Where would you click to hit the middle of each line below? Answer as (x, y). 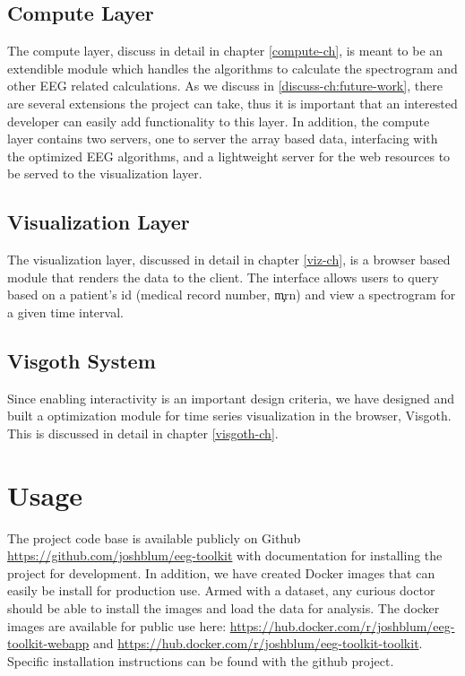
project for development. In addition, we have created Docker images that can (221, 572)
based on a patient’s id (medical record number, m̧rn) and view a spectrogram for (232, 295)
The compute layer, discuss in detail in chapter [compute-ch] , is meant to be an (225, 51)
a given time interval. (65, 312)
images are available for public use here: (117, 625)
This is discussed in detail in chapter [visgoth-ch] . (143, 433)
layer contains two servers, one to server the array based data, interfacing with (223, 139)
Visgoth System (82, 360)
